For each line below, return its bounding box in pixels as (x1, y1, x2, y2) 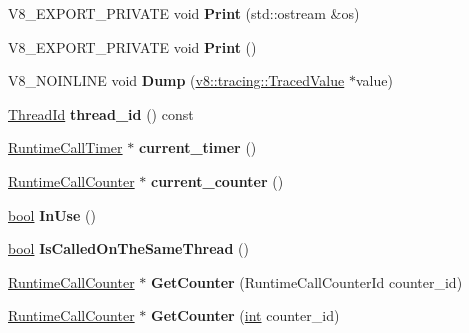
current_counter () (150, 170, 284, 191)
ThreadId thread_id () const (8, 103, 194, 124)
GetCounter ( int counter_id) (150, 305, 340, 326)
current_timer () (138, 137, 257, 158)
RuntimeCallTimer (8, 137, 123, 158)
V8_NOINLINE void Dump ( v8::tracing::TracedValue (8, 70, 345, 91)
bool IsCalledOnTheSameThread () (8, 238, 249, 259)
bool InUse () (8, 204, 96, 225)
